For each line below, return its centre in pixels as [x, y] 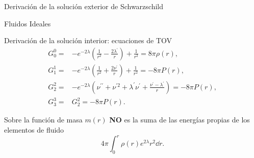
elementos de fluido [34, 130]
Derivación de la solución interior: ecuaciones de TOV [88, 40]
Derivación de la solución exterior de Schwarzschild [84, 6]
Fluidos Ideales [28, 23]
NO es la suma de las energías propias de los [180, 120]
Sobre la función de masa [43, 120]
